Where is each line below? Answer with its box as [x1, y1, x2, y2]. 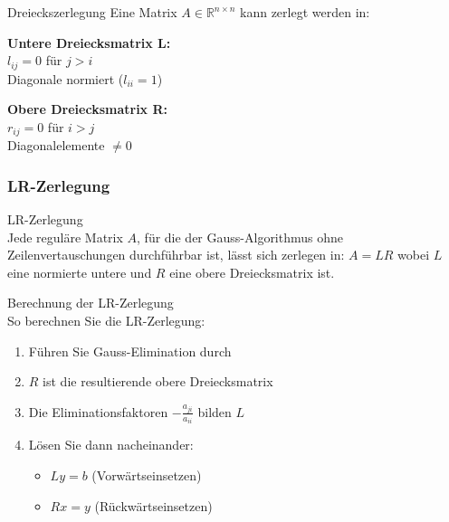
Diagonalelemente [7, 136, 105, 155]
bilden [197, 402, 232, 421]
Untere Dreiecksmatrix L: [7, 33, 171, 52]
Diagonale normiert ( [7, 69, 124, 88]
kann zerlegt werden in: [240, 3, 370, 21]
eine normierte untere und [7, 262, 152, 281]
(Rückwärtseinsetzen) [94, 496, 213, 515]
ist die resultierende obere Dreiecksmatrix [43, 372, 273, 391]
